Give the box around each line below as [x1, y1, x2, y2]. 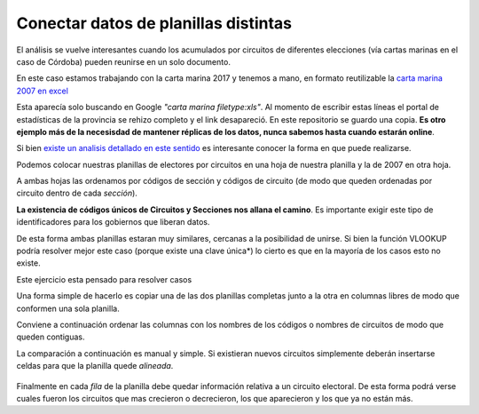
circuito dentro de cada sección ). [16, 187, 137, 199]
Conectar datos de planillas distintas [16, 13, 293, 33]
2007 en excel [16, 85, 68, 96]
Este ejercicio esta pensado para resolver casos [16, 274, 192, 284]
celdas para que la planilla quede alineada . [16, 361, 174, 371]
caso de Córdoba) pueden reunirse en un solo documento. [16, 56, 231, 67]
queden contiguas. [16, 331, 85, 342]
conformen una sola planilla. [16, 303, 120, 314]
